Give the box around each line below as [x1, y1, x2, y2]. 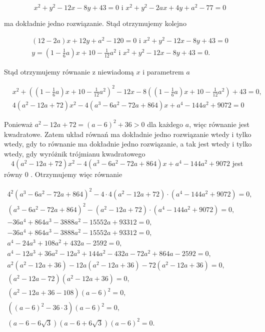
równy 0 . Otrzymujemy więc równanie [4, 169, 122, 179]
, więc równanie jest [189, 118, 249, 129]
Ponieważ [4, 118, 32, 129]
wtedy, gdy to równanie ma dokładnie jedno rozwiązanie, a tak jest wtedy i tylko [4, 138, 252, 149]
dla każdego [147, 118, 183, 129]
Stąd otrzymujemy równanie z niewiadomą [4, 66, 134, 76]
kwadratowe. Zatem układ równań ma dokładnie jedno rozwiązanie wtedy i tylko [4, 128, 251, 139]
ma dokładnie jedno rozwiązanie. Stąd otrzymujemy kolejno [4, 18, 186, 28]
